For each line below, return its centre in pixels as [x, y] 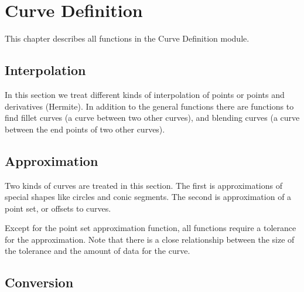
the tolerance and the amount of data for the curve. [98, 251]
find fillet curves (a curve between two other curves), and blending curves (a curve [152, 118]
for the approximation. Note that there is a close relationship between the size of [150, 239]
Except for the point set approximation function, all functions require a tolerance [151, 228]
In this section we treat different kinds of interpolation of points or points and [145, 94]
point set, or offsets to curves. [58, 208]
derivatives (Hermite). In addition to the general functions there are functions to [149, 106]
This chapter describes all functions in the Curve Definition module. [127, 38]
